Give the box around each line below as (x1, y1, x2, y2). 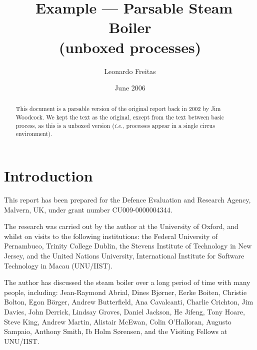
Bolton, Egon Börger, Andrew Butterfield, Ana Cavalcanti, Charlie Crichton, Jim (4, 296, 253, 307)
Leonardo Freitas (104, 65, 156, 76)
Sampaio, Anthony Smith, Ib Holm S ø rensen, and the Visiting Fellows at (4, 326, 227, 336)
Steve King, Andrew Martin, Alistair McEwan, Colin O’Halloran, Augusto (4, 316, 231, 326)
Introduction (4, 165, 93, 186)
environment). (15, 129, 52, 138)
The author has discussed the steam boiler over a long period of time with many (4, 277, 250, 287)
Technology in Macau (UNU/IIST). (4, 260, 113, 270)
